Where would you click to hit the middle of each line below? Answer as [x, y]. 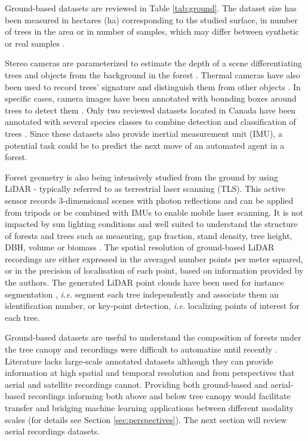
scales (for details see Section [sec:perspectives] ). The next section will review [146, 419]
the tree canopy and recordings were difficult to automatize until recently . [141, 349]
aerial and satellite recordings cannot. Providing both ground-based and [136, 384]
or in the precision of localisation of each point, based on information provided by [154, 270]
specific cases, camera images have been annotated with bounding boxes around [151, 98]
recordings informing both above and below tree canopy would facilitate [159, 396]
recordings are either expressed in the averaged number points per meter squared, [154, 258]
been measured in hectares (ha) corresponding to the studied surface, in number [151, 19]
